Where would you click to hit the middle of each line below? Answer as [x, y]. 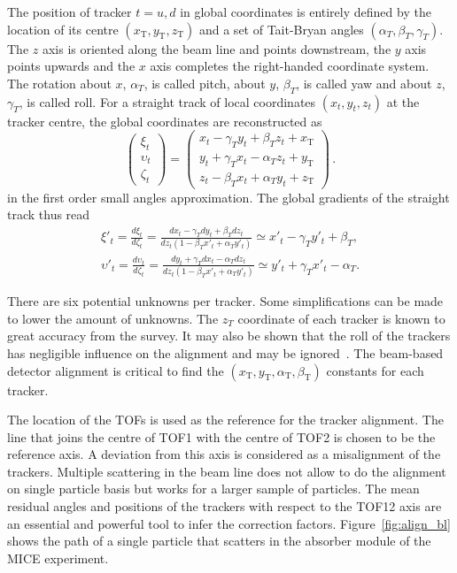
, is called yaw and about [364, 83]
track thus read [49, 214]
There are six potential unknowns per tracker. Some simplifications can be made [225, 301]
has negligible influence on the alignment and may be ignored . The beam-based [225, 352]
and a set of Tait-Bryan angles [281, 29]
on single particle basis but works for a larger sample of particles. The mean [213, 489]
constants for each [375, 370]
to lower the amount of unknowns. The [113, 318]
